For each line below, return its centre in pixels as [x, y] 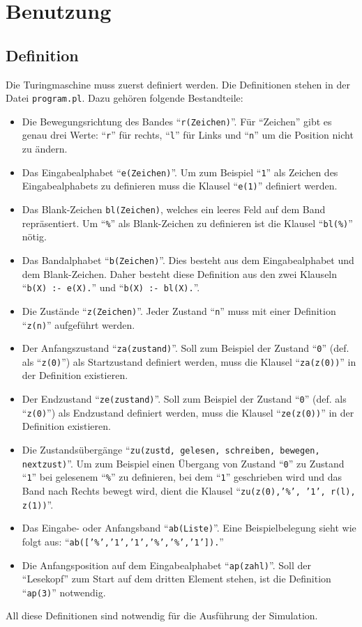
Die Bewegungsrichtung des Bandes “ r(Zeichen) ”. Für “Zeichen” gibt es [177, 121]
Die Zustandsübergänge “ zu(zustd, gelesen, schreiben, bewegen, [171, 449]
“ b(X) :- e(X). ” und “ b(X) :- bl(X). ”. [111, 287]
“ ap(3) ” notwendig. [64, 592]
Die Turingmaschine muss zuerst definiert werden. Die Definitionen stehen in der [178, 84]
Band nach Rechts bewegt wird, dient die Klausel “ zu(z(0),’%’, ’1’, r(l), [189, 490]
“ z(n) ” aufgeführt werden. [78, 324]
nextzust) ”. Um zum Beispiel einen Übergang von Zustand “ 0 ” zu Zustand [183, 463]
